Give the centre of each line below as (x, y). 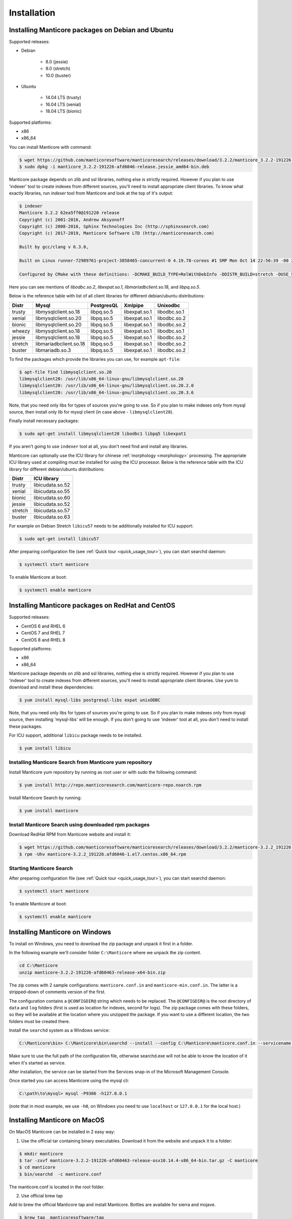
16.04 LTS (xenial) (63, 104)
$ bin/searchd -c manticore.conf (60, 1174)
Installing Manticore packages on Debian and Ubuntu (91, 30)
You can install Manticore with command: (50, 147)
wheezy (21, 331)
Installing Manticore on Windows (60, 932)
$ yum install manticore (49, 810)
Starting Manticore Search (41, 868)
